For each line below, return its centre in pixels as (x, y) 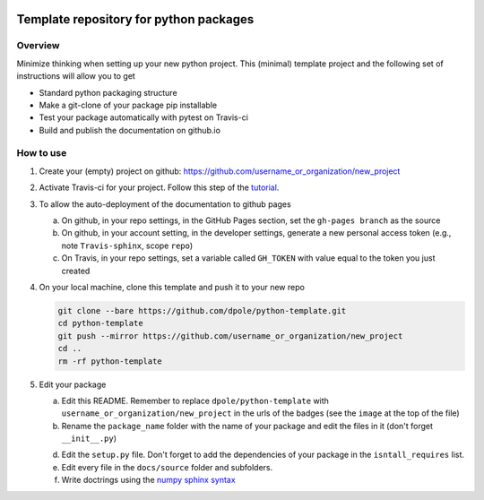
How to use (42, 153)
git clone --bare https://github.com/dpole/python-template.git (202, 310)
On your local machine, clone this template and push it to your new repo (172, 287)
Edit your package (73, 384)
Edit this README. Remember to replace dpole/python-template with (195, 401)
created (76, 271)
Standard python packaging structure (108, 92)
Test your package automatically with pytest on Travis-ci (143, 117)
